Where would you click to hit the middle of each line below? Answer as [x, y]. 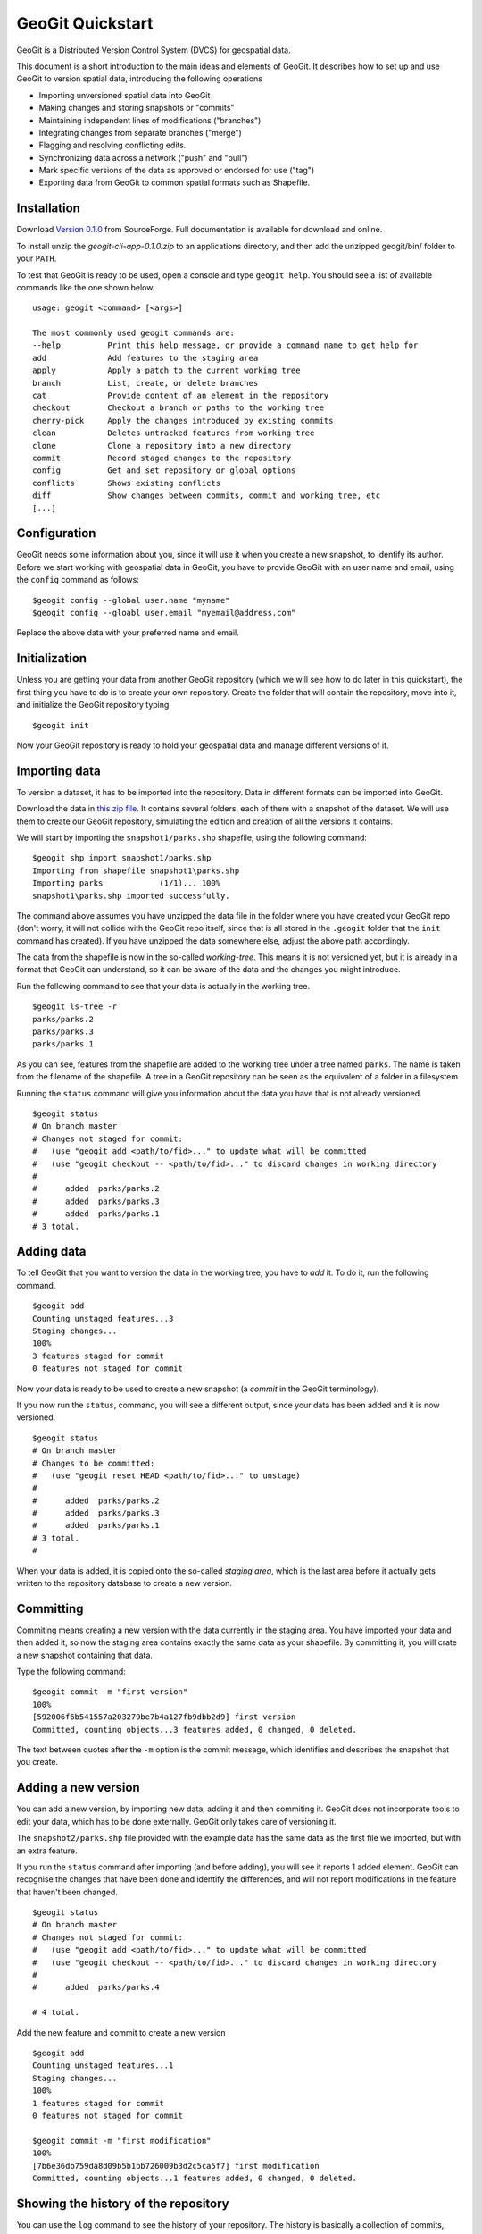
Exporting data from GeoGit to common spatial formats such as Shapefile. [175, 182]
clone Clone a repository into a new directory [162, 445]
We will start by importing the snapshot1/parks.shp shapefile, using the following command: [192, 837]
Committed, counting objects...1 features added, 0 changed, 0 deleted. [195, 2178]
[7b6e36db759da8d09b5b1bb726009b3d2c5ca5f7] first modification [176, 2166]
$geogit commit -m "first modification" [122, 2141]
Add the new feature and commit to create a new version [121, 2032]
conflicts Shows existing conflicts [127, 483]
